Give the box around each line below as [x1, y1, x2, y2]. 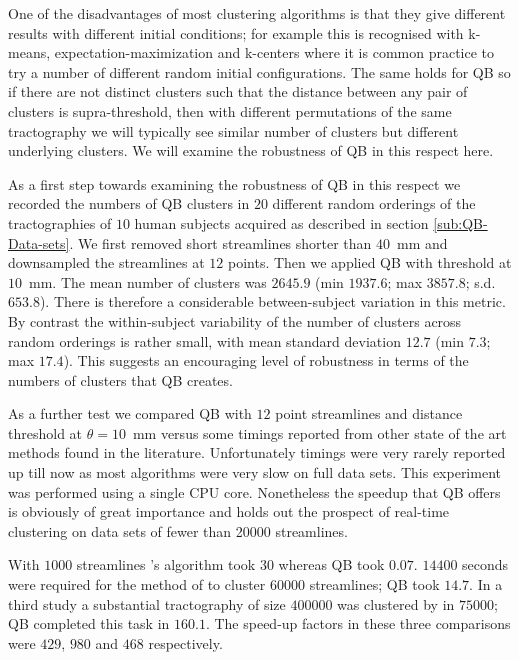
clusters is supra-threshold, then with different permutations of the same [8, 100, 452, 121]
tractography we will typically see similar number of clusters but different [8, 120, 459, 141]
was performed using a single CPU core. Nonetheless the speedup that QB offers [8, 481, 501, 502]
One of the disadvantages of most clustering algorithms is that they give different [8, 3, 506, 23]
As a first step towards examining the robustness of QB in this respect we [8, 173, 461, 194]
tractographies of [8, 212, 112, 233]
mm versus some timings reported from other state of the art [132, 422, 507, 443]
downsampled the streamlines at [8, 252, 205, 273]
